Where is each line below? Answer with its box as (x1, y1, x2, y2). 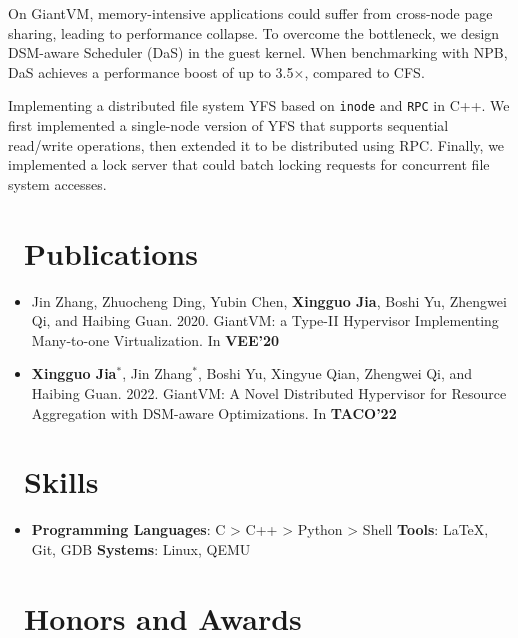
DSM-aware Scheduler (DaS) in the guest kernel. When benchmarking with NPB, (8, 42, 508, 63)
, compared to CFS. (304, 61, 425, 82)
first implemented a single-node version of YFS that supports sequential (8, 115, 449, 136)
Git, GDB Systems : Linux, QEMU (31, 538, 251, 559)
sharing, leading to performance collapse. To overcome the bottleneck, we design (8, 22, 500, 43)
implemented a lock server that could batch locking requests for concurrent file (8, 154, 490, 175)
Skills (24, 461, 99, 502)
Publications (24, 232, 198, 273)
